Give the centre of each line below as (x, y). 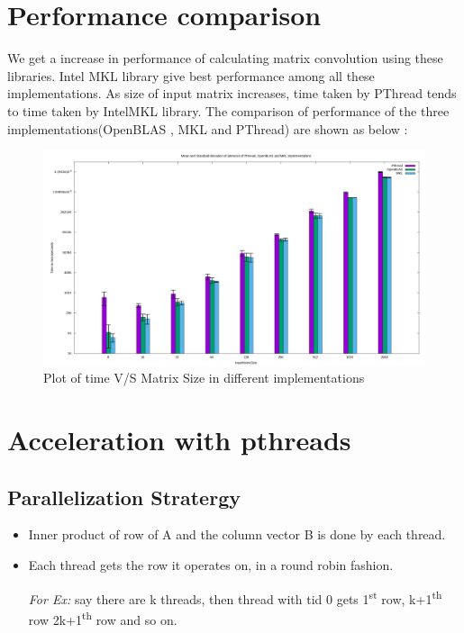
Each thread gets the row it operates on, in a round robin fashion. (211, 564)
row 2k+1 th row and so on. (103, 618)
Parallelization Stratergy (124, 497)
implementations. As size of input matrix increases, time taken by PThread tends (232, 93)
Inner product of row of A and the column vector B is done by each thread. (237, 534)
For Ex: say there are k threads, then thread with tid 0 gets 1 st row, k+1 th (235, 597)
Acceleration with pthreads (179, 439)
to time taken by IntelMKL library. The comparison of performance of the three (228, 110)
